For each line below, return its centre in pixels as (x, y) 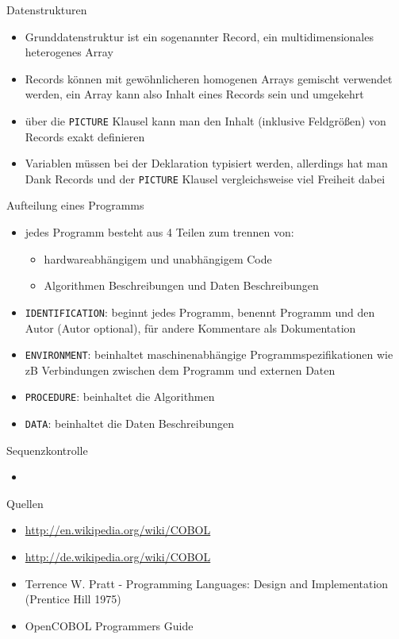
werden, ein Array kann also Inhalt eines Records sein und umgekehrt (194, 94)
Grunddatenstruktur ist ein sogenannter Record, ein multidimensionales (199, 36)
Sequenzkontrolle (47, 450)
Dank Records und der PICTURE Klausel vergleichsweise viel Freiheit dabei (205, 178)
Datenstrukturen (47, 10)
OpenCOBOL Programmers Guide (109, 625)
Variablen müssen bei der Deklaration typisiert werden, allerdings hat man (206, 163)
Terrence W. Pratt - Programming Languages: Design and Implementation (207, 583)
